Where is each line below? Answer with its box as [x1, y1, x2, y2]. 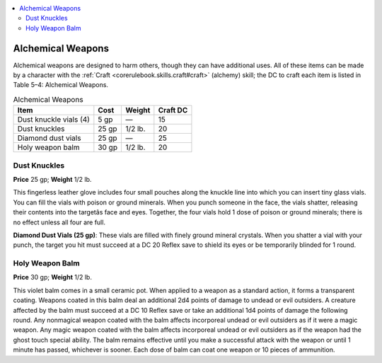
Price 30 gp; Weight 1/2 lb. [13, 273, 92, 282]
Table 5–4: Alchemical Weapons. [13, 81, 109, 89]
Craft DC [158, 105, 188, 115]
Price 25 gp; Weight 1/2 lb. [13, 175, 92, 183]
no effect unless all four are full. [13, 218, 106, 226]
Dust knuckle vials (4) [17, 115, 90, 125]
